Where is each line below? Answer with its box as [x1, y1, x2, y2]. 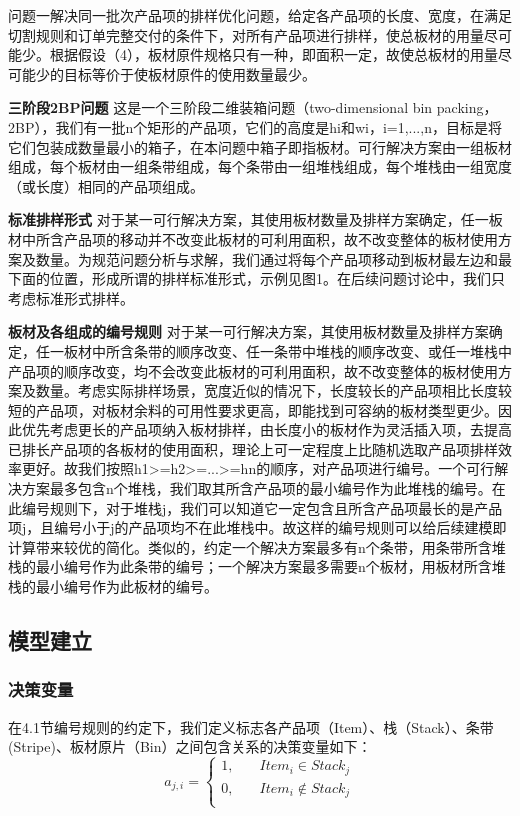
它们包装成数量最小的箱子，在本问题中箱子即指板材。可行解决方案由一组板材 [8, 136, 512, 157]
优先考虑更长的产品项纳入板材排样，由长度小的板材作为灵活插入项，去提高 [21, 419, 512, 440]
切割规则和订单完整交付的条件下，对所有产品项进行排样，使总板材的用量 [8, 24, 484, 45]
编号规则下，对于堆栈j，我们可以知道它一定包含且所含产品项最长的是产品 [21, 497, 503, 518]
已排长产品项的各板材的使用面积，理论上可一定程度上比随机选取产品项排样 [8, 438, 498, 459]
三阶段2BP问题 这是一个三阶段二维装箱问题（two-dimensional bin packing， [8, 97, 498, 118]
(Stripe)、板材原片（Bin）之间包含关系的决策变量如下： [8, 736, 372, 757]
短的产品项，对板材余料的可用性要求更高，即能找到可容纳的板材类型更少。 [8, 399, 498, 420]
